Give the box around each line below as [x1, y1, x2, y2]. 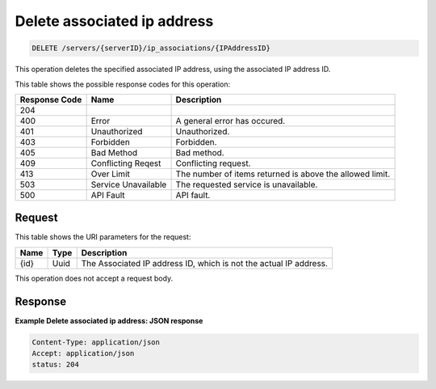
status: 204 [31, 360, 80, 370]
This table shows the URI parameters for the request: [15, 232, 191, 242]
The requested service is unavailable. [175, 179, 318, 190]
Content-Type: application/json [31, 337, 161, 347]
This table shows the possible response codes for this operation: [15, 79, 231, 89]
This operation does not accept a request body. [15, 273, 174, 283]
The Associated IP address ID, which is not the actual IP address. [81, 257, 329, 268]
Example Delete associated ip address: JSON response [15, 315, 203, 325]
